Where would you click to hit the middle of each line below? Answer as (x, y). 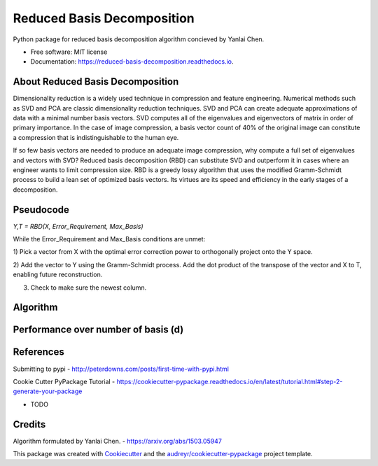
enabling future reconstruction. (58, 275)
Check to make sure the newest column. (89, 288)
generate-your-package (48, 391)
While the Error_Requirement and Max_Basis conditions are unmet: (109, 239)
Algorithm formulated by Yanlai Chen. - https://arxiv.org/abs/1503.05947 (117, 441)
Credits (29, 424)
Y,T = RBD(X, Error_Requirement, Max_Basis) (78, 226)
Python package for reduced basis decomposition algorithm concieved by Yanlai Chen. (139, 39)
